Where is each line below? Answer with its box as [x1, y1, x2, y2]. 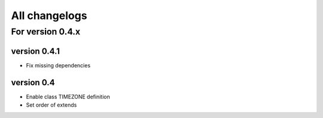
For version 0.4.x [11, 26, 81, 37]
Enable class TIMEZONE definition [26, 93, 110, 100]
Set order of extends [26, 101, 77, 108]
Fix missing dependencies [26, 61, 91, 69]
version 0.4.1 [11, 46, 60, 56]
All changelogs [11, 9, 87, 22]
